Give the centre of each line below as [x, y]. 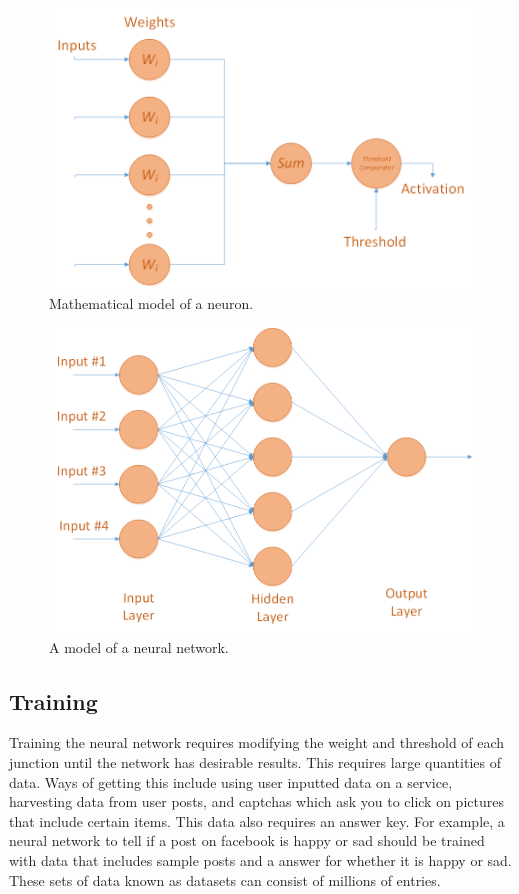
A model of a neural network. [139, 646]
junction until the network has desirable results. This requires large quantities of [255, 762]
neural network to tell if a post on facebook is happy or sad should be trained [247, 840]
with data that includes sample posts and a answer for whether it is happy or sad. [260, 859]
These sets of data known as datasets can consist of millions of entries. [225, 879]
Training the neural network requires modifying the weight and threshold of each [257, 742]
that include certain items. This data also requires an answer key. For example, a [257, 820]
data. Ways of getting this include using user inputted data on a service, [231, 781]
